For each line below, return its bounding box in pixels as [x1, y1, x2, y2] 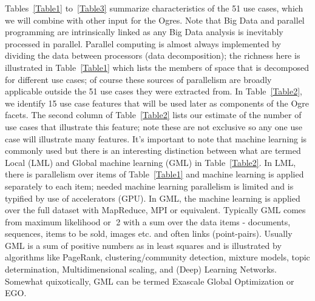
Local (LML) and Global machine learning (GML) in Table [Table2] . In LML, [5, 156, 296, 168]
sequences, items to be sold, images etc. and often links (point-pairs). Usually [5, 227, 293, 240]
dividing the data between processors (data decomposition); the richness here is [5, 49, 300, 62]
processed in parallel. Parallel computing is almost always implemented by [5, 37, 281, 50]
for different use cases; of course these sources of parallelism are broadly [5, 73, 272, 85]
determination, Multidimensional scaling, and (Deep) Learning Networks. [5, 263, 277, 276]
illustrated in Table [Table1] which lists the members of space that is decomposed [5, 61, 310, 73]
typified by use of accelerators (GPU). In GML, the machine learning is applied [5, 191, 300, 204]
